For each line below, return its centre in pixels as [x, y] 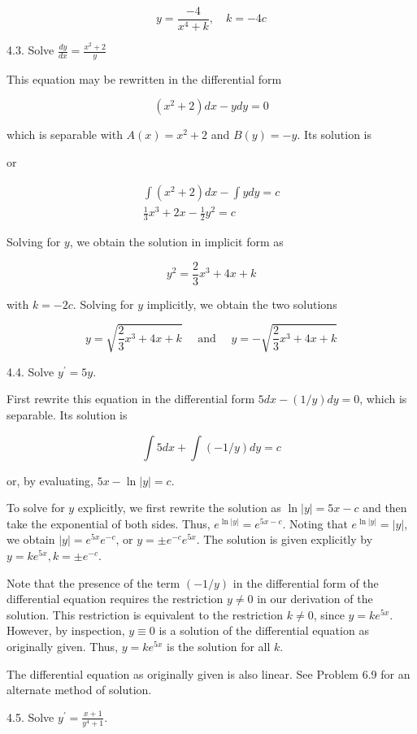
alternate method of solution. [79, 690]
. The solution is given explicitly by [285, 539]
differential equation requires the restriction [115, 599]
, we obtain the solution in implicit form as [176, 242]
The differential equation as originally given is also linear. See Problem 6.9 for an [208, 673]
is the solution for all [219, 646]
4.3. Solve [30, 50]
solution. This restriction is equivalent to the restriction [145, 614]
